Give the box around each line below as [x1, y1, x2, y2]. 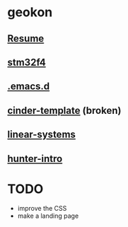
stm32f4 [7, 56, 46, 68]
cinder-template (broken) [7, 104, 122, 117]
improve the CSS [17, 204, 67, 213]
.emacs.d [7, 81, 50, 93]
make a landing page [17, 211, 79, 220]
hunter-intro [7, 153, 63, 165]
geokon [7, 4, 53, 21]
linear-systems [7, 129, 76, 141]
